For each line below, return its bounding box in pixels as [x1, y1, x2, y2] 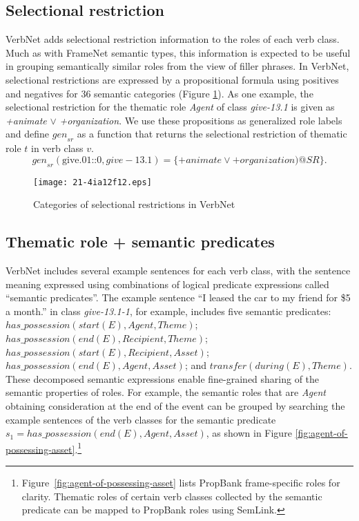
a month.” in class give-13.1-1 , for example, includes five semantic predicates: [6, 303, 331, 318]
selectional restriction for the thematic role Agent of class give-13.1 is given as [6, 100, 335, 114]
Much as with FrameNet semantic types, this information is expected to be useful [6, 45, 351, 59]
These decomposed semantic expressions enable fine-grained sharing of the [6, 371, 320, 386]
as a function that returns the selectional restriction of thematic [77, 126, 347, 141]
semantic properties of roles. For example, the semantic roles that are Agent [6, 385, 327, 399]
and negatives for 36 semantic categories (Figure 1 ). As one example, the [6, 86, 313, 100]
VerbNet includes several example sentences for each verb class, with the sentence [6, 263, 351, 277]
